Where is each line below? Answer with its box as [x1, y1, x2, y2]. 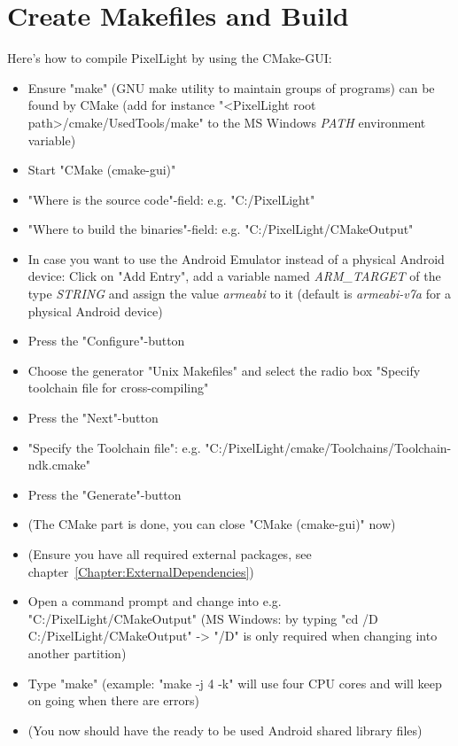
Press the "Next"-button [27, 408, 159, 427]
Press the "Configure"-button [27, 331, 185, 350]
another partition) [27, 643, 127, 662]
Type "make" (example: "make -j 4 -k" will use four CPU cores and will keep [27, 673, 442, 692]
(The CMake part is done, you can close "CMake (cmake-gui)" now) [27, 515, 396, 533]
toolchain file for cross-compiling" [27, 378, 209, 397]
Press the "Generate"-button [27, 485, 182, 503]
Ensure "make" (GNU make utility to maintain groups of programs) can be [27, 78, 435, 97]
